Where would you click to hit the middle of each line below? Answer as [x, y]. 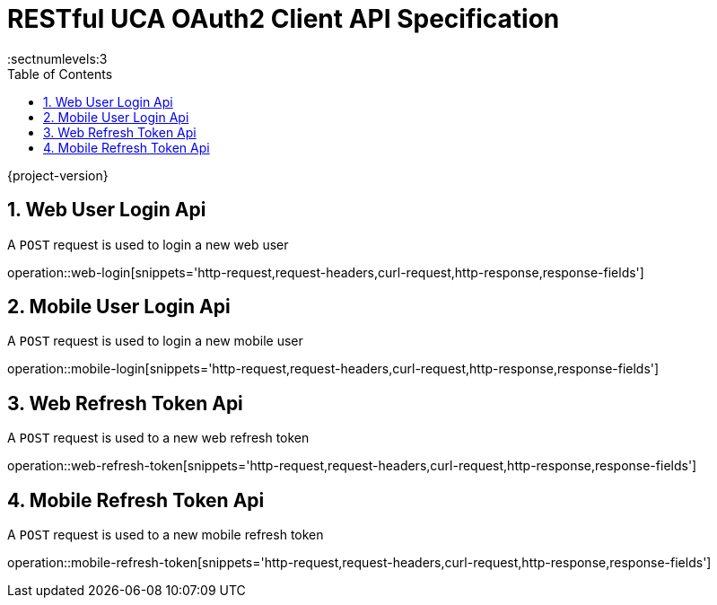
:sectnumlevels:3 [57, 58]
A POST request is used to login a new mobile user [155, 341]
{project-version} [58, 175]
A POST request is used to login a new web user [148, 244]
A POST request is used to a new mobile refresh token [166, 535]
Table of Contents [60, 74]
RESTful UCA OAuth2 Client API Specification [284, 19]
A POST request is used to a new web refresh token [158, 438]
